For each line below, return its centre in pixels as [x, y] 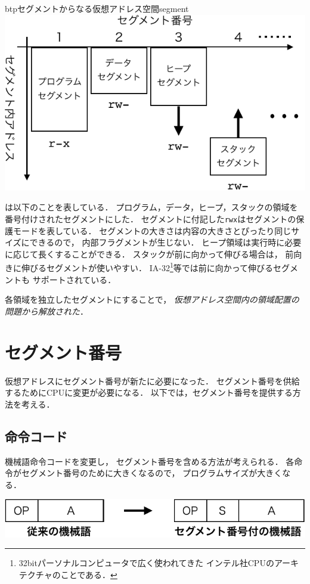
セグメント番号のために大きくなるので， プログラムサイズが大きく [152, 473]
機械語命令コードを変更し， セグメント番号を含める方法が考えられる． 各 [150, 461]
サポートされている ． [74, 279]
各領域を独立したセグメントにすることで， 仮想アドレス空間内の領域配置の [152, 299]
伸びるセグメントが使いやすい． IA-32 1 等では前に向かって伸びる [147, 267]
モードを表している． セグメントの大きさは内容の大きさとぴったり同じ [152, 230]
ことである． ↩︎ [89, 574]
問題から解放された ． [46, 311]
